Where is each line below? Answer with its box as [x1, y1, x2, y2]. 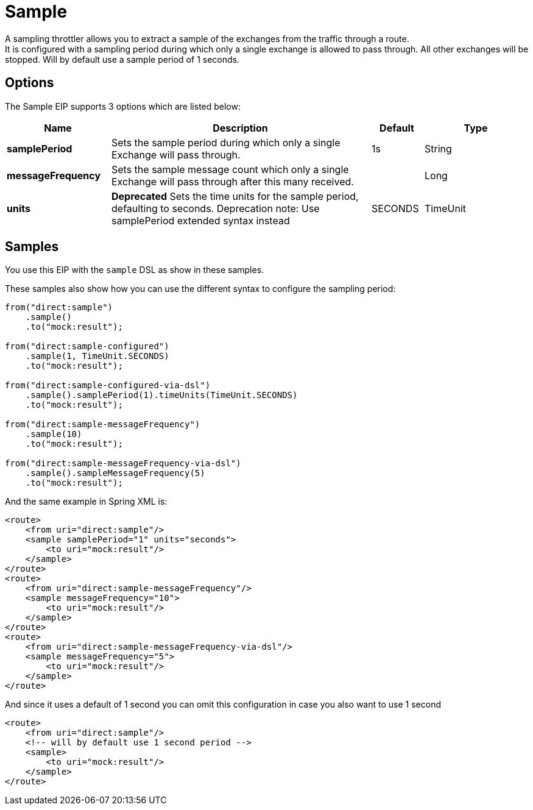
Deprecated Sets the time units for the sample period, [111, 190, 359, 202]
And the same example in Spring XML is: [5, 496, 168, 507]
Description [213, 121, 268, 134]
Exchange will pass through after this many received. [111, 175, 354, 188]
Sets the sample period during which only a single [111, 136, 341, 149]
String [425, 142, 452, 155]
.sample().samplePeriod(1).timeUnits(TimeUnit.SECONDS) [25, 390, 298, 400]
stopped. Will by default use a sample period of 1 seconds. [5, 54, 239, 65]
